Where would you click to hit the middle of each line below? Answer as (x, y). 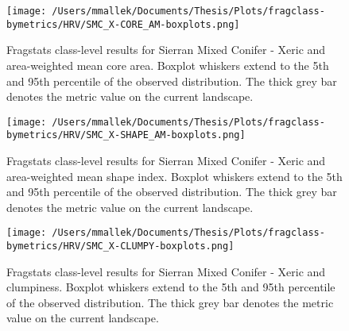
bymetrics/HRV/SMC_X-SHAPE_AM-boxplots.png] (126, 135)
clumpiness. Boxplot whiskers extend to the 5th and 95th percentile (171, 287)
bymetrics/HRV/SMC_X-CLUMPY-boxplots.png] (120, 246)
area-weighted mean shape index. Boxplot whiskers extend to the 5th (174, 176)
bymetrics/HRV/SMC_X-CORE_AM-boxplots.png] (123, 24)
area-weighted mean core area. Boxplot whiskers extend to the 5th (168, 65)
